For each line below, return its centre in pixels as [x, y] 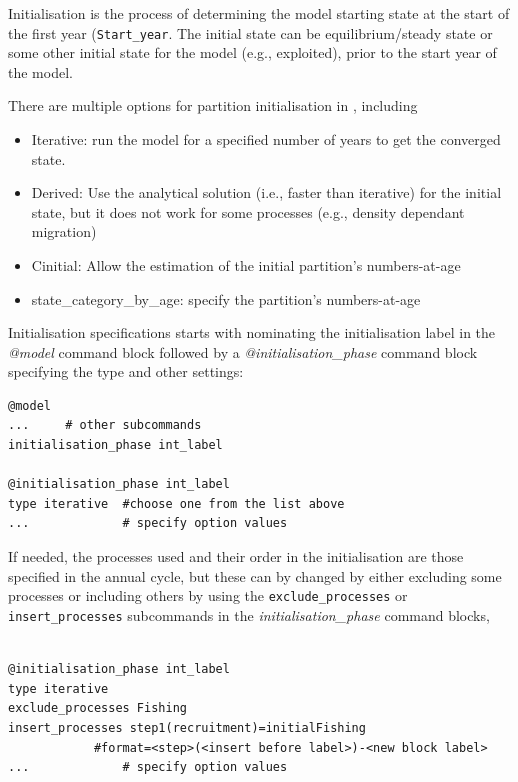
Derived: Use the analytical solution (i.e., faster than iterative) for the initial [266, 192]
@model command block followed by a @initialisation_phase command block [243, 351]
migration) [64, 231]
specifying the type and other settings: [126, 371]
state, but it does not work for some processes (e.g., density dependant [248, 211]
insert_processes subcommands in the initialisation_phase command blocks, [249, 614]
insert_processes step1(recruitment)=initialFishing [187, 727]
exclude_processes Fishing [97, 708]
